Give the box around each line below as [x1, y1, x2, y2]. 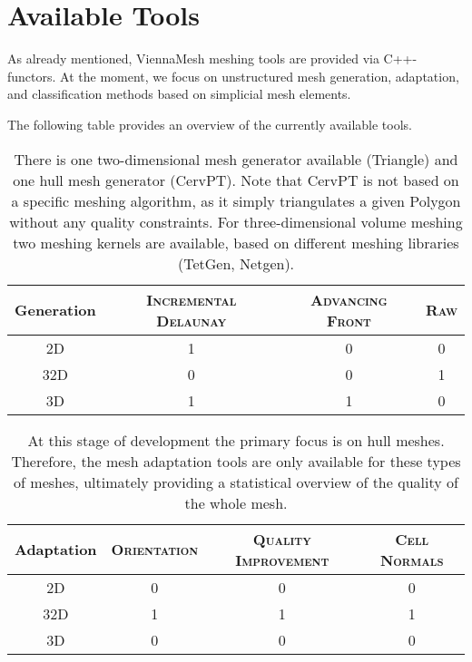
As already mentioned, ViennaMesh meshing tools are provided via [7, 49, 379, 68]
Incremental [146, 288, 237, 310]
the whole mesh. [184, 492, 288, 513]
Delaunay [156, 309, 227, 331]
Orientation [111, 539, 199, 560]
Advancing [310, 288, 388, 310]
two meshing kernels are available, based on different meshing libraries [13, 231, 459, 253]
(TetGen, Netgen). [177, 252, 295, 274]
